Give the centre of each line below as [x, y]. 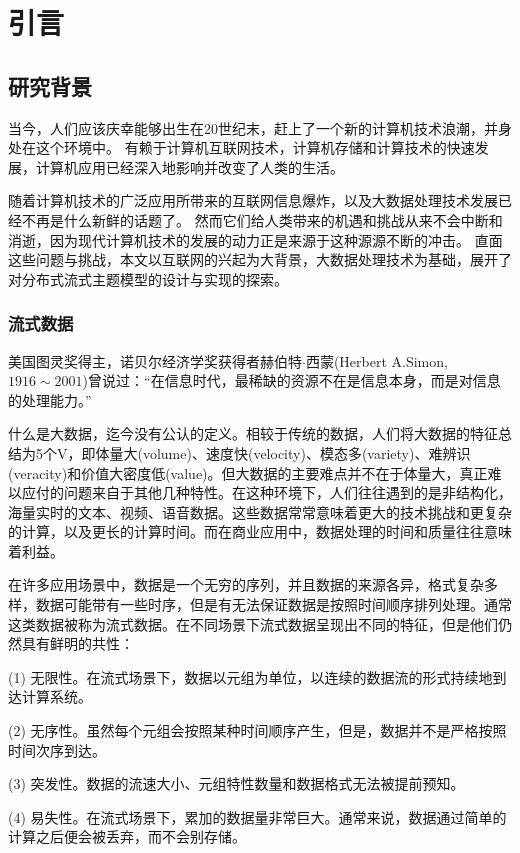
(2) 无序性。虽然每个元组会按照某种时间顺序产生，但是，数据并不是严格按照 [257, 730]
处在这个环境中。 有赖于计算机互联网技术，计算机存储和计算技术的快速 [241, 147]
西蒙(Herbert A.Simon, [376, 360]
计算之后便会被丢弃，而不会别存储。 [127, 836]
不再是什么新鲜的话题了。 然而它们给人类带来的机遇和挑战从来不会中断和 [262, 219]
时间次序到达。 [57, 749]
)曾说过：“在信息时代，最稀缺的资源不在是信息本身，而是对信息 [291, 380]
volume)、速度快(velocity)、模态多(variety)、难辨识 [306, 452]
